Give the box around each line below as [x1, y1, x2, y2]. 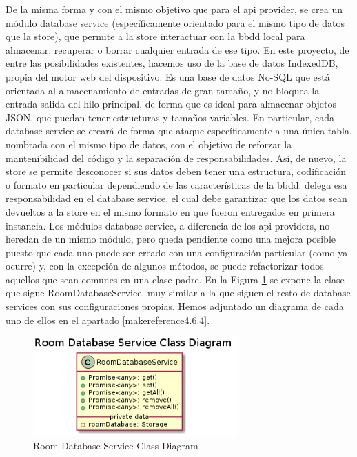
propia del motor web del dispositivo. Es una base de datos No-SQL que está [6, 69, 330, 83]
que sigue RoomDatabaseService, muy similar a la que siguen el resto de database [6, 285, 351, 300]
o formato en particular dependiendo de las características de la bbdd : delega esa [6, 177, 347, 192]
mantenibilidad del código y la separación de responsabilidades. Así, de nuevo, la [6, 150, 347, 165]
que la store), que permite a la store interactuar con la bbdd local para [6, 29, 305, 43]
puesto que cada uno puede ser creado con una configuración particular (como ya [6, 245, 348, 259]
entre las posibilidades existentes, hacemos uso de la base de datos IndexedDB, [6, 56, 338, 70]
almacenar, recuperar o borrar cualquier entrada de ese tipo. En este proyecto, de [6, 42, 349, 57]
